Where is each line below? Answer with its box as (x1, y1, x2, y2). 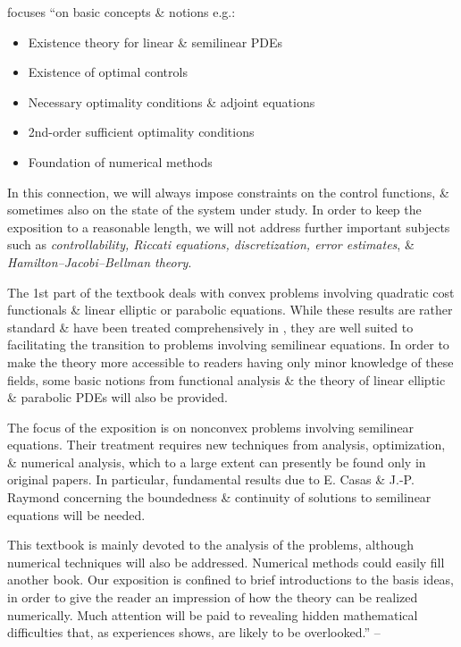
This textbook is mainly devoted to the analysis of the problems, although (7, 535, 415, 554)
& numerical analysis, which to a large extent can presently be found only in (7, 452, 426, 471)
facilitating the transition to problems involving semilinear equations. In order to (7, 335, 449, 354)
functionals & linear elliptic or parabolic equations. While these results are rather (7, 300, 453, 319)
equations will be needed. (7, 505, 146, 524)
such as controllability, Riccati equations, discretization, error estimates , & (7, 235, 415, 254)
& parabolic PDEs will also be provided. (7, 388, 229, 407)
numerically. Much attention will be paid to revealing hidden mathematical (7, 605, 418, 624)
